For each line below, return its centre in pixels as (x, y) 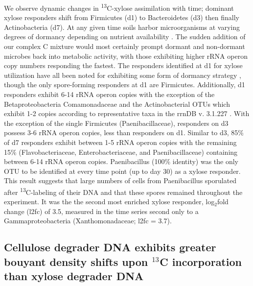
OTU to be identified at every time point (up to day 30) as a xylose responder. (122, 171)
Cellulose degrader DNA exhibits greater (110, 247)
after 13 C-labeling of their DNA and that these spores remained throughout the (123, 191)
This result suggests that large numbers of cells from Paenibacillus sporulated (120, 180)
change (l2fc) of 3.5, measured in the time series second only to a (101, 211)
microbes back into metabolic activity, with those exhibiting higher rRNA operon (126, 56)
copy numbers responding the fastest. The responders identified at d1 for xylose (123, 65)
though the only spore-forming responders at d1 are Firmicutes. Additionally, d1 (125, 84)
